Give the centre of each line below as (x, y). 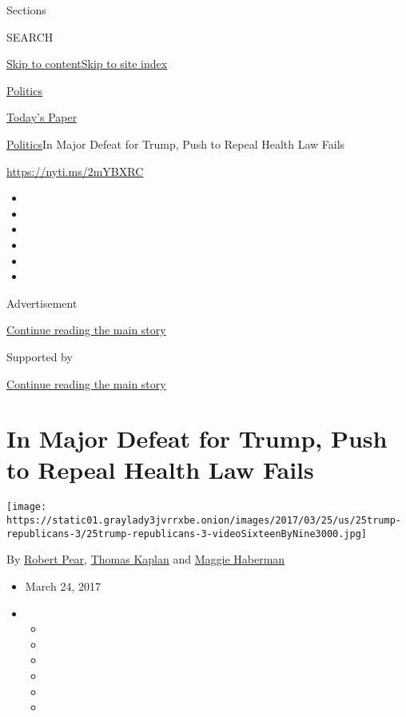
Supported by (40, 356)
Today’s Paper (42, 117)
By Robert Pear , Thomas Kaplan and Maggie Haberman (146, 559)
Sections (26, 10)
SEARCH (30, 36)
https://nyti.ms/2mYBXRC (75, 171)
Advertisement (42, 303)
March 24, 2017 (63, 586)
